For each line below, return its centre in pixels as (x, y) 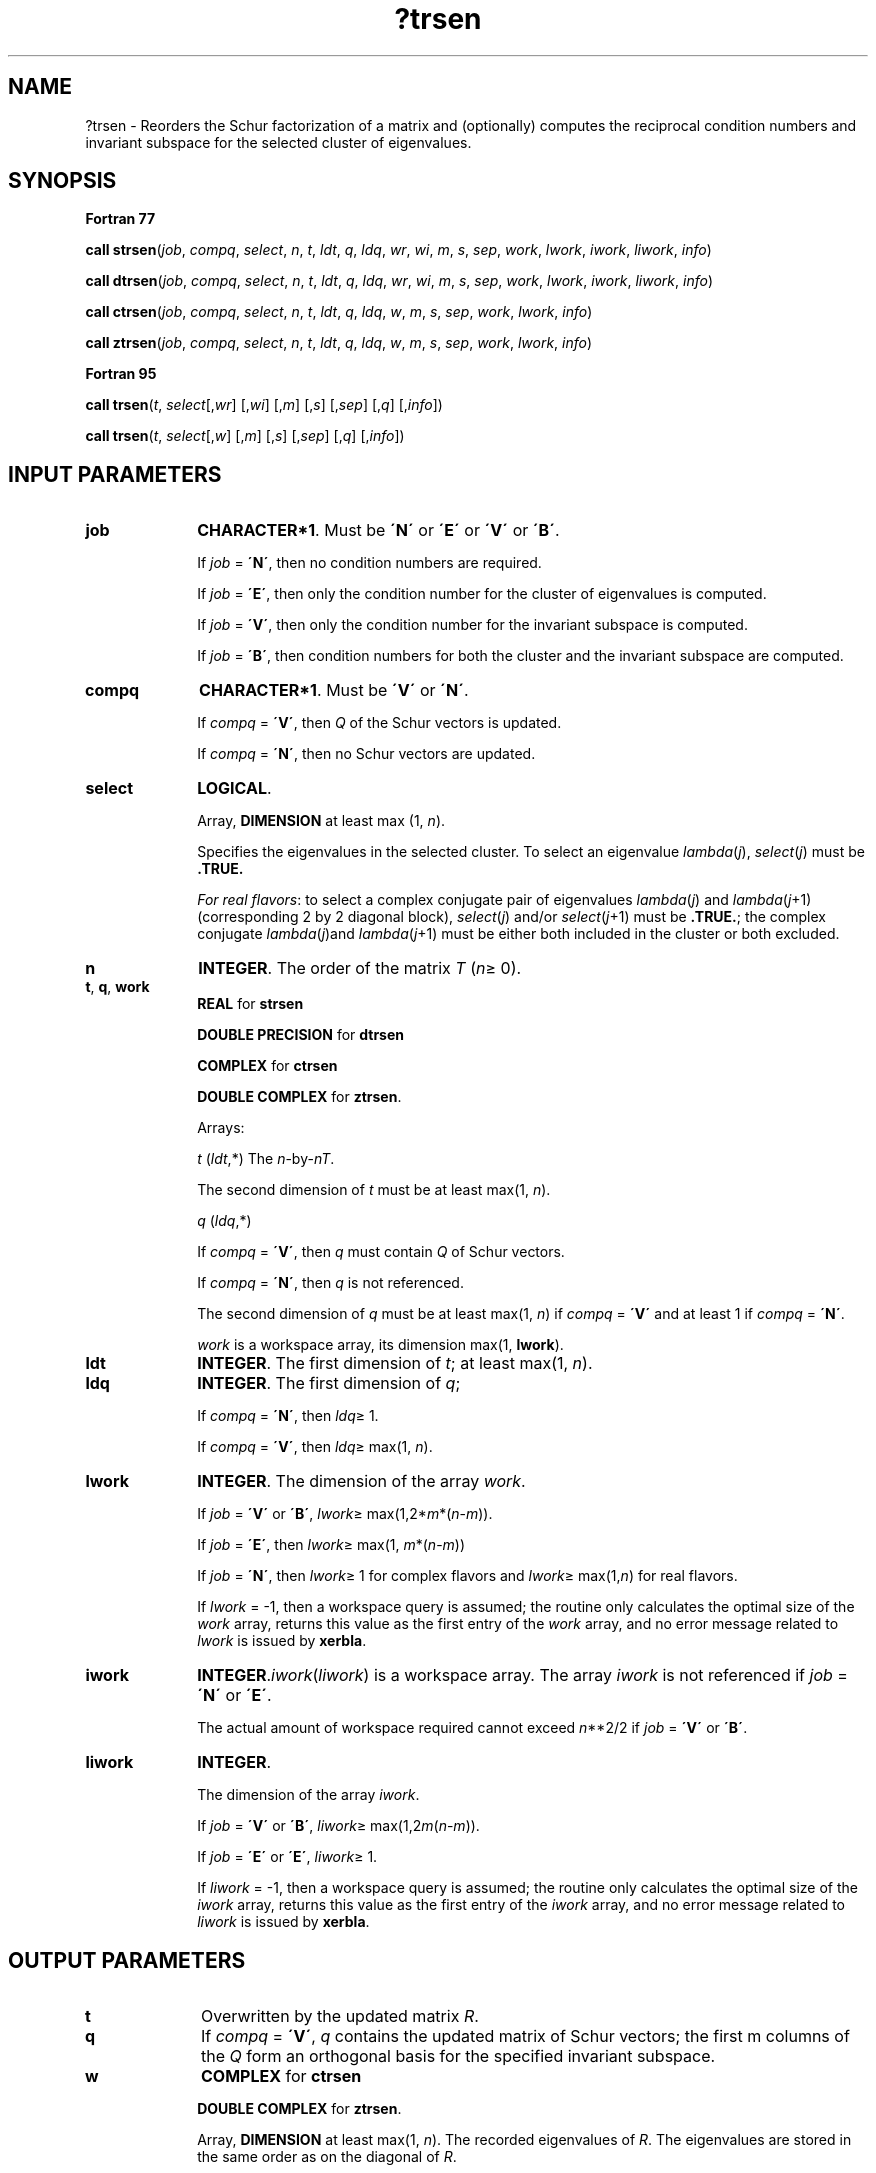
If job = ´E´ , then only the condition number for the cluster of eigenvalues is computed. (482, 594)
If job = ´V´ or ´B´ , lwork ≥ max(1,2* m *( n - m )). (345, 1514)
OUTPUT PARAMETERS (127, 1960)
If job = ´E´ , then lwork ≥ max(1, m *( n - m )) (331, 1545)
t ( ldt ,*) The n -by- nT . (266, 1159)
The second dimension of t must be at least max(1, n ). (374, 1190)
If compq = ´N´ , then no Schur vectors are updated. (366, 754)
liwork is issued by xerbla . (283, 1922)
